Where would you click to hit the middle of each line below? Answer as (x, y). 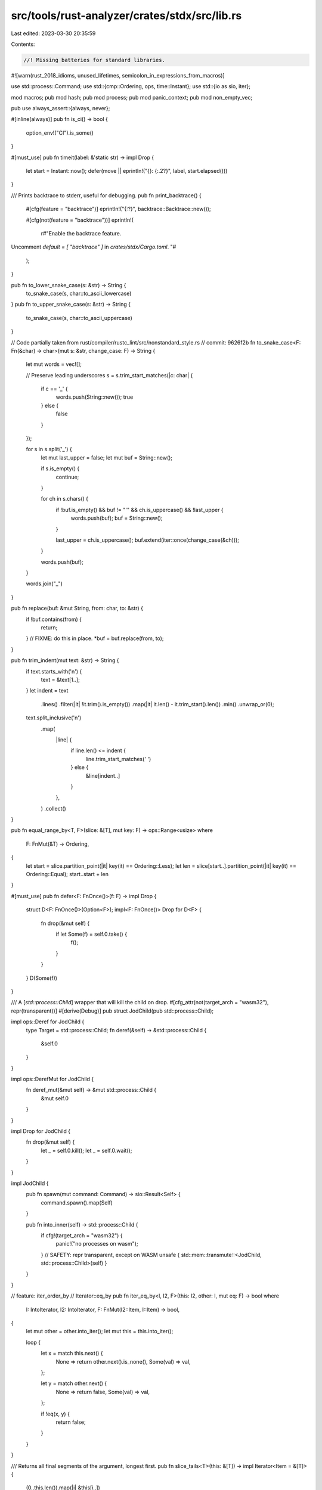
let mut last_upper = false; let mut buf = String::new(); (107, 457)
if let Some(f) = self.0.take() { (92, 934)
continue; (67, 477)
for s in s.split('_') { (49, 449)
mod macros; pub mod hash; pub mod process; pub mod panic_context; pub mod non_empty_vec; (132, 97)
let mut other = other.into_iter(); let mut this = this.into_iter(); (100, 1331)
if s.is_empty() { (60, 468)
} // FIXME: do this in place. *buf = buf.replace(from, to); (95, 638)
